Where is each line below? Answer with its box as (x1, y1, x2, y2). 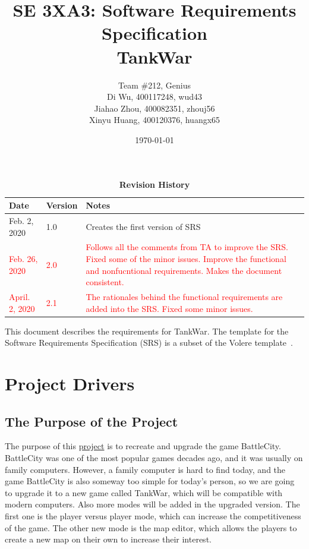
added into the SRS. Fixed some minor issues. (86, 302, 253, 314)
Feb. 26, (9, 252, 38, 264)
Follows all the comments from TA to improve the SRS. (86, 241, 288, 253)
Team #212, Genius (118, 78, 191, 91)
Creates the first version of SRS (86, 220, 201, 232)
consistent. (86, 276, 124, 288)
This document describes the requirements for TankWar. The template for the (5, 324, 289, 337)
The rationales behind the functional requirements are (86, 290, 283, 302)
